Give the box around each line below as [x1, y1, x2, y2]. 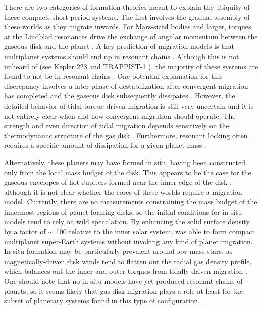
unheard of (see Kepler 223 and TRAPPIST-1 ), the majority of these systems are [4, 61, 258, 71]
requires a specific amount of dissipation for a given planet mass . [4, 140, 206, 150]
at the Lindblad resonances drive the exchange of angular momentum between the [4, 31, 258, 41]
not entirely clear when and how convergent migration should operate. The [4, 110, 236, 121]
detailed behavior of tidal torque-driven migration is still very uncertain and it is [4, 100, 254, 111]
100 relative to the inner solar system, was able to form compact [56, 226, 255, 237]
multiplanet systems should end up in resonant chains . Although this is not [4, 50, 239, 61]
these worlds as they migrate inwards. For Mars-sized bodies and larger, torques [4, 21, 251, 32]
